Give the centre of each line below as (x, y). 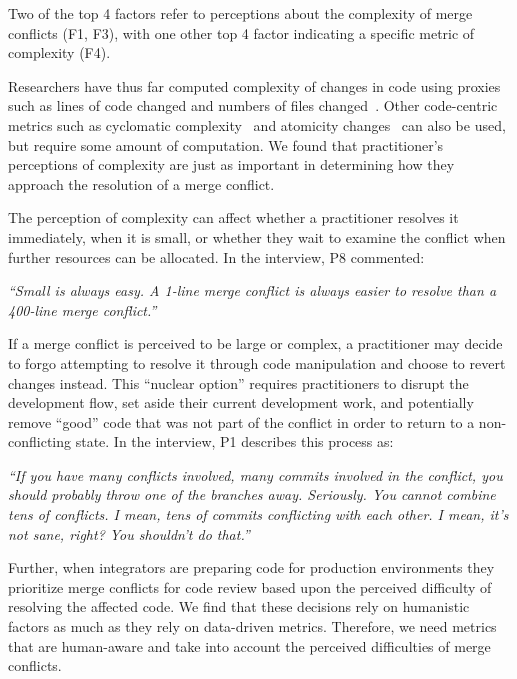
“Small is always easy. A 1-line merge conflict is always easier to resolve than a (252, 290)
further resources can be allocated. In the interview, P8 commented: (216, 256)
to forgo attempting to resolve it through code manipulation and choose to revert (257, 362)
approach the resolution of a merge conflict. (141, 183)
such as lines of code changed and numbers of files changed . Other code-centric (253, 105)
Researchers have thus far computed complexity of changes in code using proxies (254, 85)
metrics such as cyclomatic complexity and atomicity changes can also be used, (257, 124)
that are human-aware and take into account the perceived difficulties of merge (249, 645)
